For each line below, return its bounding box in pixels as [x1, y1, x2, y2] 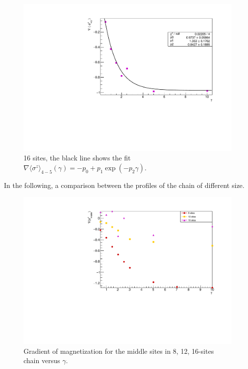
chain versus [24, 355, 60, 366]
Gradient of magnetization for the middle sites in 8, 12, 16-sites [24, 345, 214, 356]
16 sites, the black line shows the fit [24, 153, 131, 163]
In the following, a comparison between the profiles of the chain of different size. [4, 180, 245, 190]
